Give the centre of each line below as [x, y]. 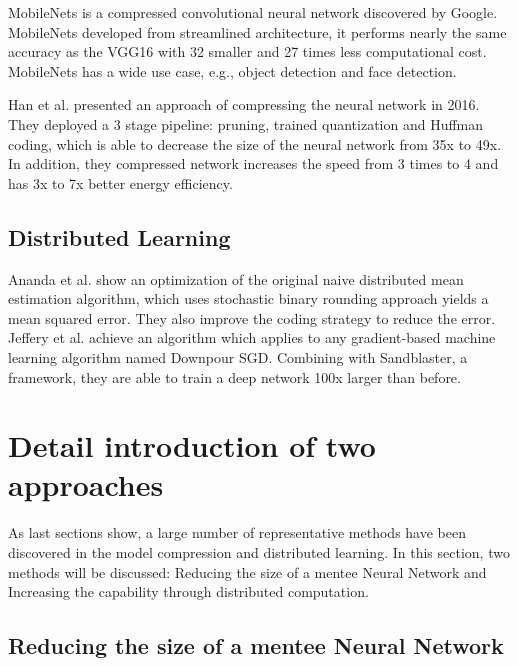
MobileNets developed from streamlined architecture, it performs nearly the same [257, 31]
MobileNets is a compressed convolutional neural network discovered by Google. [253, 12]
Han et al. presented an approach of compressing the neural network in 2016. [244, 104]
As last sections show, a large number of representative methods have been [237, 532]
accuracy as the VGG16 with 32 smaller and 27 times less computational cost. [247, 51]
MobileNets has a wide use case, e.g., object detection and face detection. [232, 70]
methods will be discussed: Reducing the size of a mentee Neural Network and [247, 571]
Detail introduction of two [192, 445]
